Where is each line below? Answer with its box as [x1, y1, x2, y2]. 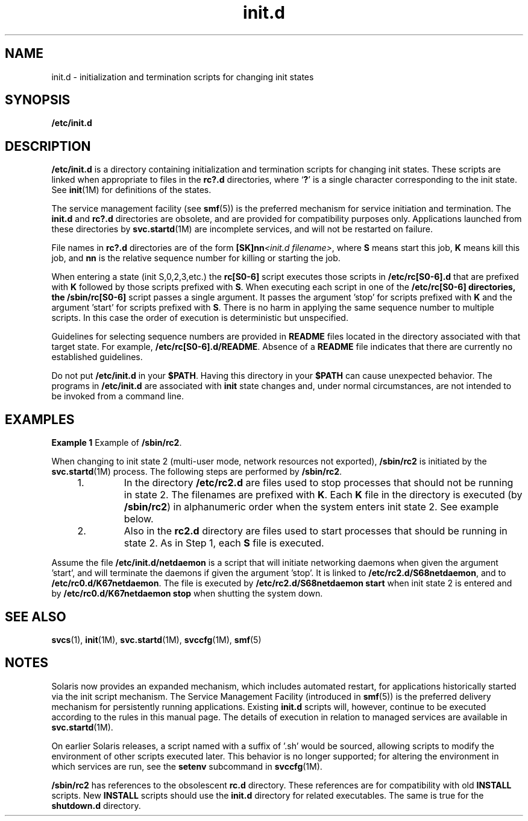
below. [124, 513, 154, 525]
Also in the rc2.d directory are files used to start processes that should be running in [124, 525, 508, 537]
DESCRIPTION [5, 138, 91, 154]
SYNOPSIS [5, 92, 71, 108]
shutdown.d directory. [51, 800, 141, 811]
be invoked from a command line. [51, 391, 184, 402]
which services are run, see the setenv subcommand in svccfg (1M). [51, 761, 322, 772]
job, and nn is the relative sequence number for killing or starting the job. [51, 253, 341, 264]
